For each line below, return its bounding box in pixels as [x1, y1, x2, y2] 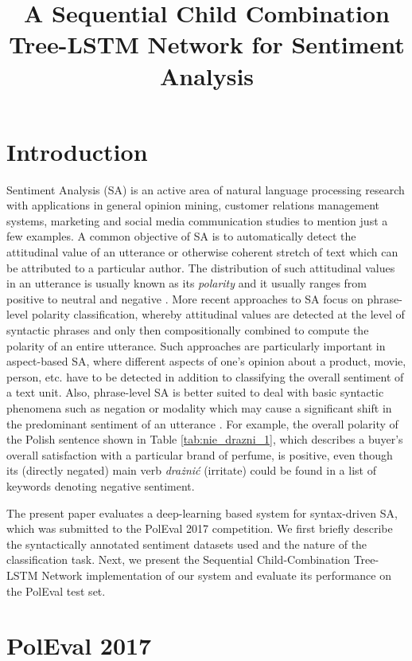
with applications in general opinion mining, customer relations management [6, 197, 379, 213]
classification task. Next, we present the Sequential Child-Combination [6, 551, 351, 568]
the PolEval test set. [6, 582, 106, 599]
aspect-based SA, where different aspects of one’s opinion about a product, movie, [6, 353, 406, 370]
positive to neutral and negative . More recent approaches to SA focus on [6, 290, 363, 307]
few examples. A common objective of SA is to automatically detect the [6, 228, 356, 244]
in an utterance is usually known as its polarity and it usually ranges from [6, 275, 367, 291]
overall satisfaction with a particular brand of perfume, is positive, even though [6, 446, 393, 463]
